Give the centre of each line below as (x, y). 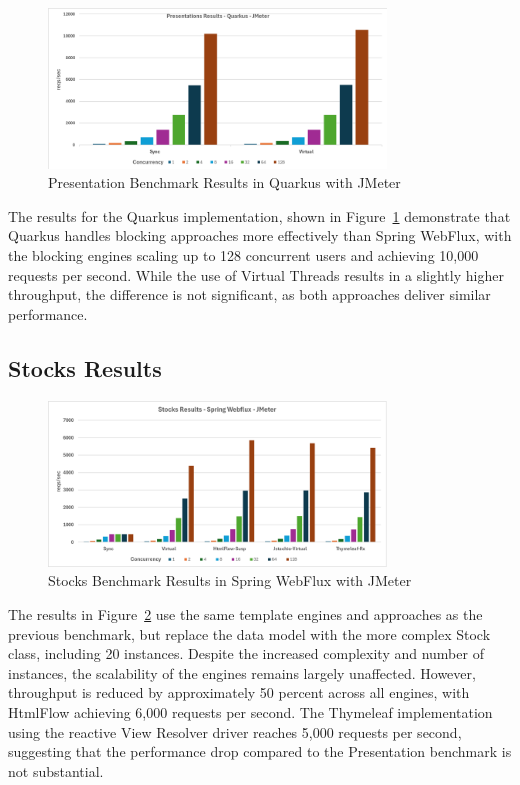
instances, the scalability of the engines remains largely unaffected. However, (242, 672)
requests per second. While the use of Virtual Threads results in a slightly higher (256, 274)
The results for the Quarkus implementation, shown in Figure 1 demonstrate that (259, 215)
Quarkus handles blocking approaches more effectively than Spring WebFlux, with (260, 235)
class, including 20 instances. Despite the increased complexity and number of (246, 653)
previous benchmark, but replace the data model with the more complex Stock (249, 633)
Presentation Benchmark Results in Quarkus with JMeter (224, 182)
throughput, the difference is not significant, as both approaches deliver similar (249, 294)
